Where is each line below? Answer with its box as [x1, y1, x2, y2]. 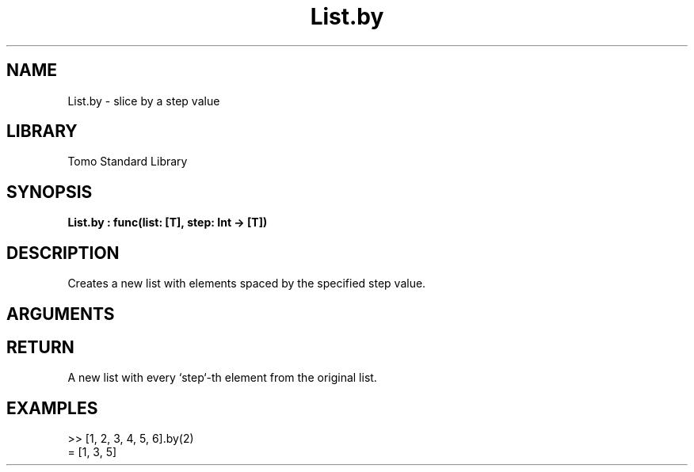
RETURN [6, 337, 74, 357]
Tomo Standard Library [67, 154, 188, 169]
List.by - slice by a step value [67, 93, 220, 108]
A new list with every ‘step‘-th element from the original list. [67, 371, 377, 385]
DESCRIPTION [6, 242, 120, 263]
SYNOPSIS [6, 181, 93, 202]
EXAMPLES [6, 398, 98, 418]
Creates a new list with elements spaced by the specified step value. [67, 276, 426, 291]
